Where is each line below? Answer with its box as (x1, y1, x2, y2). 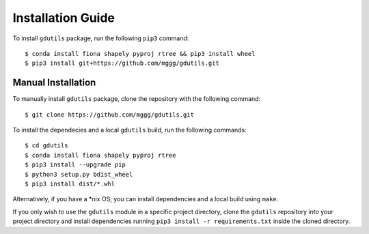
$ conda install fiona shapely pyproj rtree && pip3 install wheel (25, 50, 256, 57)
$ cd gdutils (25, 142, 68, 149)
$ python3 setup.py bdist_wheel (25, 171, 133, 178)
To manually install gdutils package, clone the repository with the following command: (12, 95, 261, 103)
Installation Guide (12, 10, 115, 25)
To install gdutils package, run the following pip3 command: (12, 34, 189, 42)
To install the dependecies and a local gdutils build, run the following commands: (12, 126, 247, 134)
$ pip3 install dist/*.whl (25, 179, 115, 188)
